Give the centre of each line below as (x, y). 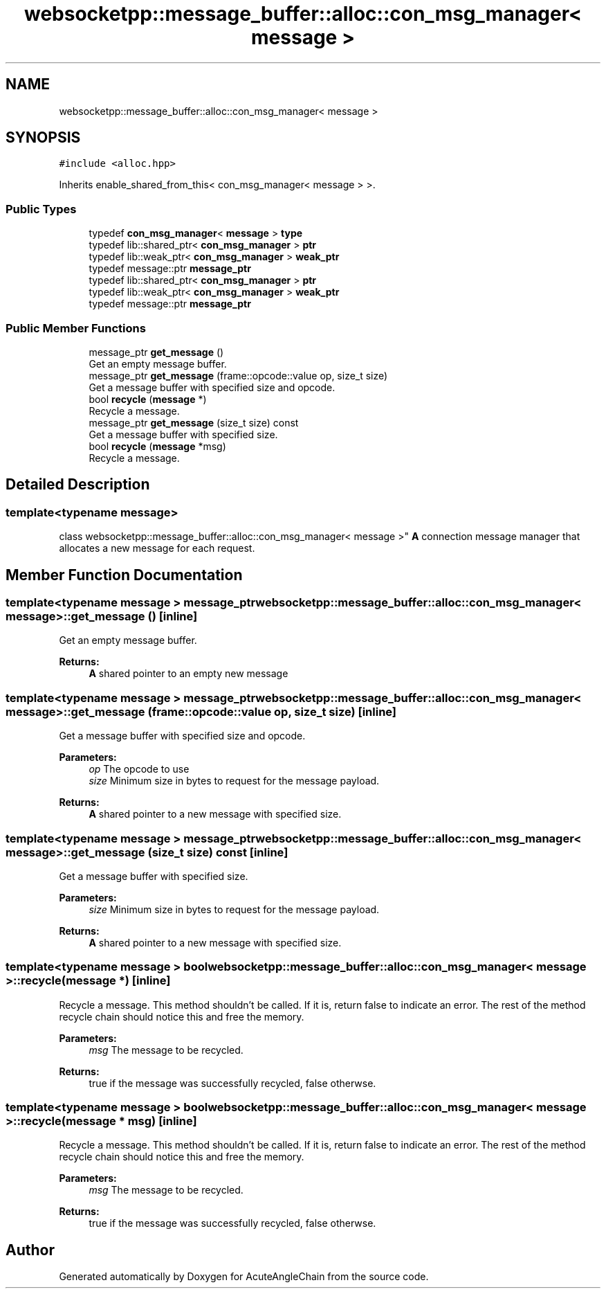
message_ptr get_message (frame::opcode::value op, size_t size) (238, 375)
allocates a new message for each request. (157, 548)
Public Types (41, 209)
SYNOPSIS (43, 138)
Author (30, 1250)
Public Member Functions (76, 328)
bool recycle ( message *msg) (157, 446)
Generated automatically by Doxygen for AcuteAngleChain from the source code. (244, 1277)
